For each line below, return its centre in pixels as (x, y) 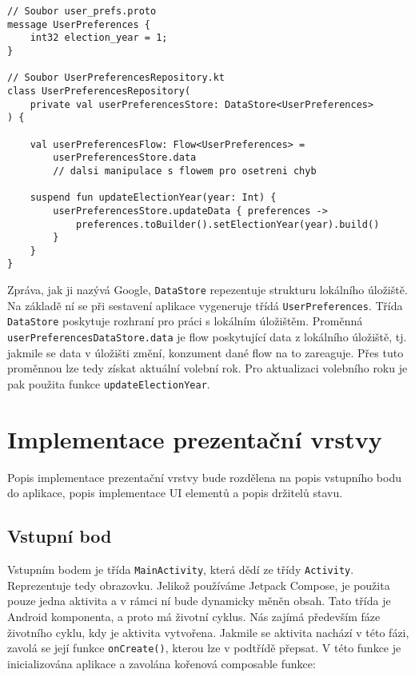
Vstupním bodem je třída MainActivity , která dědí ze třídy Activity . (181, 569)
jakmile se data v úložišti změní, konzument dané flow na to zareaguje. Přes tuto (206, 352)
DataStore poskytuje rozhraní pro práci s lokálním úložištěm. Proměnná (185, 321)
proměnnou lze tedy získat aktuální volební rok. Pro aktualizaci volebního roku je (207, 368)
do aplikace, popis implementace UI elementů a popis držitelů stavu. (175, 493)
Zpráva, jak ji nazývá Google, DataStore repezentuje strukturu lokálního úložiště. (207, 290)
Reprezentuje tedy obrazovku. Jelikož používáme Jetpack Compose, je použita (199, 585)
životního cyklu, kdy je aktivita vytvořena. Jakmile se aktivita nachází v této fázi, (208, 632)
